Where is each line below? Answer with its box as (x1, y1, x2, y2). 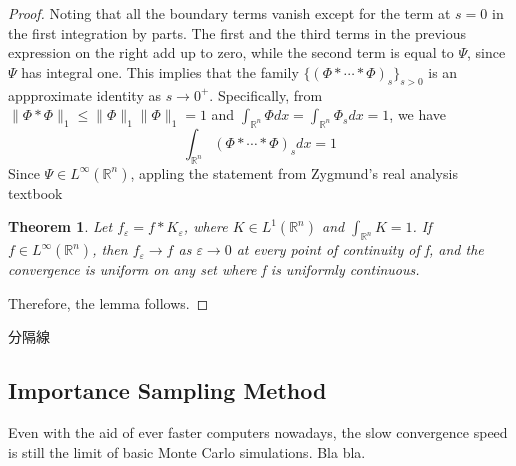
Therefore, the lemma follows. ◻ (8, 292, 209, 313)
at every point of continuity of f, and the (236, 239, 484, 260)
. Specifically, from (209, 84, 323, 105)
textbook (8, 182, 63, 203)
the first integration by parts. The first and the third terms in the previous (8, 22, 467, 43)
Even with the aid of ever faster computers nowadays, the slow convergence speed (8, 422, 508, 443)
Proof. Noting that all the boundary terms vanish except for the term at (8, 3, 451, 23)
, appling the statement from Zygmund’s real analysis (130, 162, 458, 183)
